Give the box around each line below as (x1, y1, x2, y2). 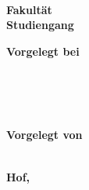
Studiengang (6, 16, 74, 33)
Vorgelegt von (6, 126, 83, 143)
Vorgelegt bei (6, 42, 80, 59)
